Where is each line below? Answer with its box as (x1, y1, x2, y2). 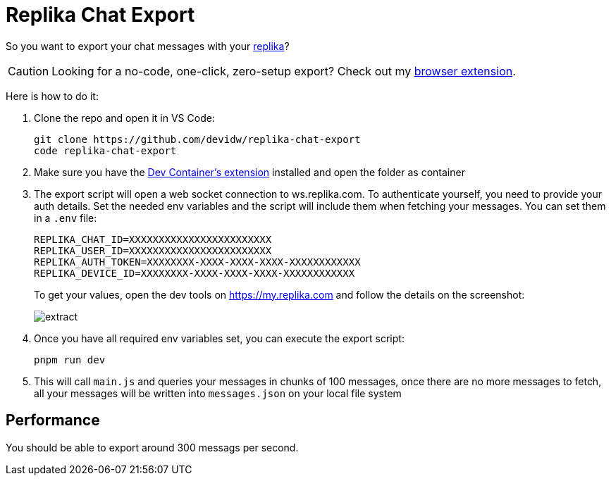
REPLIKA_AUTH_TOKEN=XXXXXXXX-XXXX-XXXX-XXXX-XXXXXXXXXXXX (34, 256, 361, 268)
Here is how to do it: (6, 89, 99, 102)
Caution (8, 63, 49, 78)
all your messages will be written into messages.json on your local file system (34, 387, 402, 399)
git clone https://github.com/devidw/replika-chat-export (34, 133, 361, 145)
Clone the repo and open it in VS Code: (34, 111, 215, 124)
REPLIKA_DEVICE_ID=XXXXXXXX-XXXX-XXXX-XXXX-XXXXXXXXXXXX (34, 267, 355, 279)
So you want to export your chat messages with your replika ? (6, 39, 290, 52)
